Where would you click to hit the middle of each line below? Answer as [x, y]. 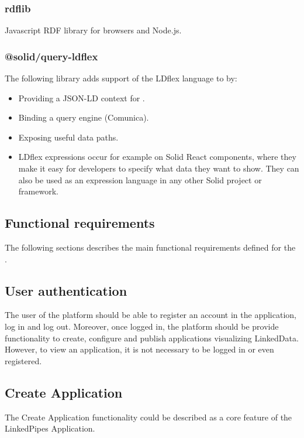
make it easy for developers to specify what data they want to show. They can [159, 168]
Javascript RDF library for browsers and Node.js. [93, 30]
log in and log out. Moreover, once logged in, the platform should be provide [142, 326]
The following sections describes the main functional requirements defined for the [150, 247]
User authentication [66, 290]
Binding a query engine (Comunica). [84, 117]
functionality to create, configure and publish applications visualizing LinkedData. [152, 338]
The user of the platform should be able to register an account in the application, [151, 315]
